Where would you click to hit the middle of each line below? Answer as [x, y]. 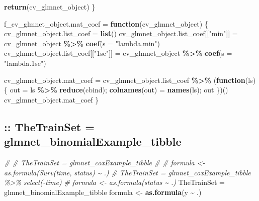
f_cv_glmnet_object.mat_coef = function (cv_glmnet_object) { [106, 23]
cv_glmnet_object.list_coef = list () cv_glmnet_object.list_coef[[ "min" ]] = [121, 33]
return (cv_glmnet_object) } [50, 7]
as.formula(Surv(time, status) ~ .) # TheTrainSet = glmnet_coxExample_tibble [127, 172]
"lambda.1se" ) [25, 63]
